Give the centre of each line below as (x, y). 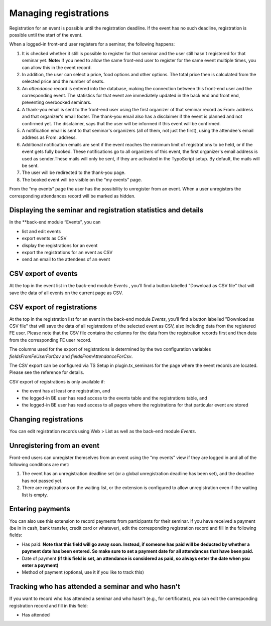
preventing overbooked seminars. (57, 102)
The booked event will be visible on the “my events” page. (82, 179)
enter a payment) (40, 565)
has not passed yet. (42, 481)
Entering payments (40, 509)
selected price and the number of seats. (63, 81)
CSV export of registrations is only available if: (57, 381)
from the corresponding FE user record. (50, 340)
